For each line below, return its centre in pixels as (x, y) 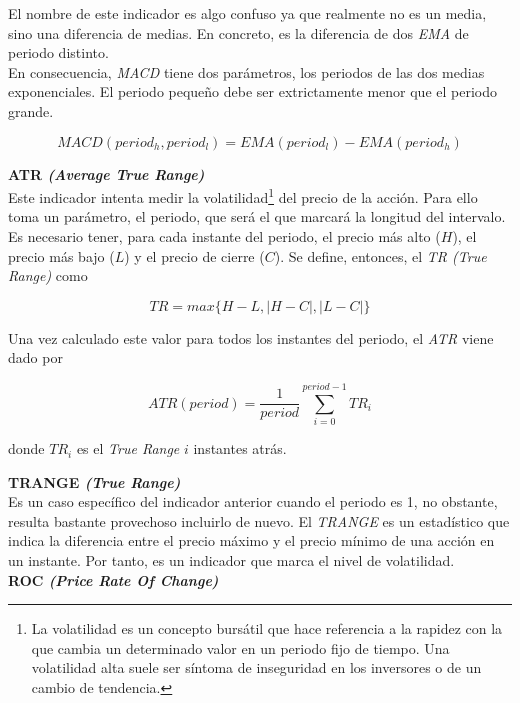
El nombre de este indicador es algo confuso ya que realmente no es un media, (247, 13)
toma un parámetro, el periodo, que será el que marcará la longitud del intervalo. (257, 216)
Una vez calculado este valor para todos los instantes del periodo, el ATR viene (251, 337)
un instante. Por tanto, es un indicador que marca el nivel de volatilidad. (231, 560)
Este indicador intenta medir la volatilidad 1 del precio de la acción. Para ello (243, 195)
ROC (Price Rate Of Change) (113, 579)
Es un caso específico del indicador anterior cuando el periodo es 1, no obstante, (253, 501)
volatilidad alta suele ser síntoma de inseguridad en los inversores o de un (256, 667)
